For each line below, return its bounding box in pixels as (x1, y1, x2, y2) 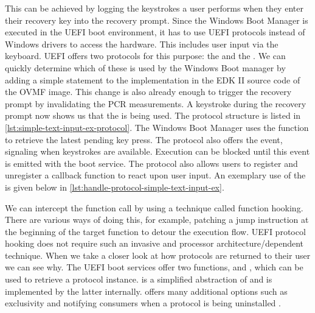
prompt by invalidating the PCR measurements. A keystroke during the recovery (5, 97, 306, 110)
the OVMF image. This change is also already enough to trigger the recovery (5, 85, 292, 98)
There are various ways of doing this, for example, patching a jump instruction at (5, 213, 309, 226)
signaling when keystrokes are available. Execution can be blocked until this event (5, 145, 310, 158)
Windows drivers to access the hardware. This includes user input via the (5, 37, 279, 50)
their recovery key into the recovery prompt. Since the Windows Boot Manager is (5, 13, 308, 26)
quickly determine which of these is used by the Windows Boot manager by (5, 61, 286, 74)
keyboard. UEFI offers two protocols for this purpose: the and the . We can (5, 49, 286, 62)
